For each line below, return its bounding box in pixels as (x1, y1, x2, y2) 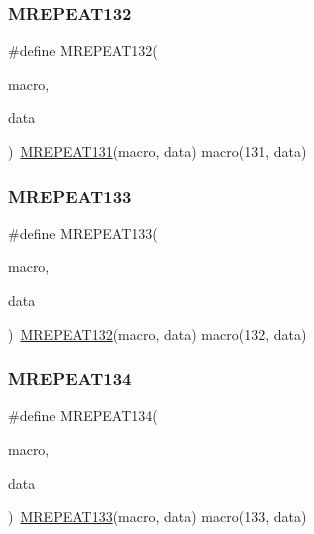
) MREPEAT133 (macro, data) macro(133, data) (8, 506, 307, 527)
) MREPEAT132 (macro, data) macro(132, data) (8, 323, 307, 344)
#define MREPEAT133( (8, 222, 158, 243)
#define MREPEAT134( (8, 405, 158, 426)
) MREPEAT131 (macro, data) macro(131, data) (8, 141, 307, 161)
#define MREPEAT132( (8, 40, 158, 61)
